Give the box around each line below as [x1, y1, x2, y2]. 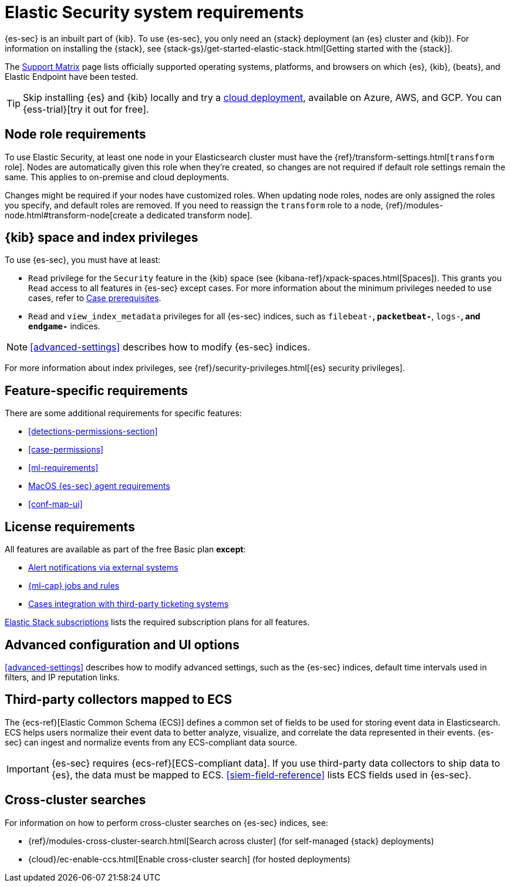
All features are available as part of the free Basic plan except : [5, 544, 246, 555]
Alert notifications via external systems [28, 562, 178, 573]
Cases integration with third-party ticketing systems [28, 599, 229, 609]
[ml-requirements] [28, 463, 99, 473]
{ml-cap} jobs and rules [28, 581, 120, 591]
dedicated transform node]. [146, 210, 252, 220]
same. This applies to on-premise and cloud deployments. [5, 171, 229, 182]
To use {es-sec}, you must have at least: [5, 255, 161, 265]
